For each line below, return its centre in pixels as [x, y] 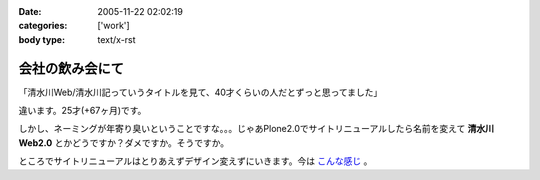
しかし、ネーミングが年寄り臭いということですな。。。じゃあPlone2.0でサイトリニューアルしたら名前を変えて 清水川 [256, 129]
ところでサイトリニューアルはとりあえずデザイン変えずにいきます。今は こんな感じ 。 [195, 161]
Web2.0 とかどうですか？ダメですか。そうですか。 [124, 142]
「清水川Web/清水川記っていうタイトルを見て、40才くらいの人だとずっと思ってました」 [200, 92]
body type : [41, 39]
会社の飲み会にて [71, 68]
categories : [43, 26]
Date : [30, 11]
